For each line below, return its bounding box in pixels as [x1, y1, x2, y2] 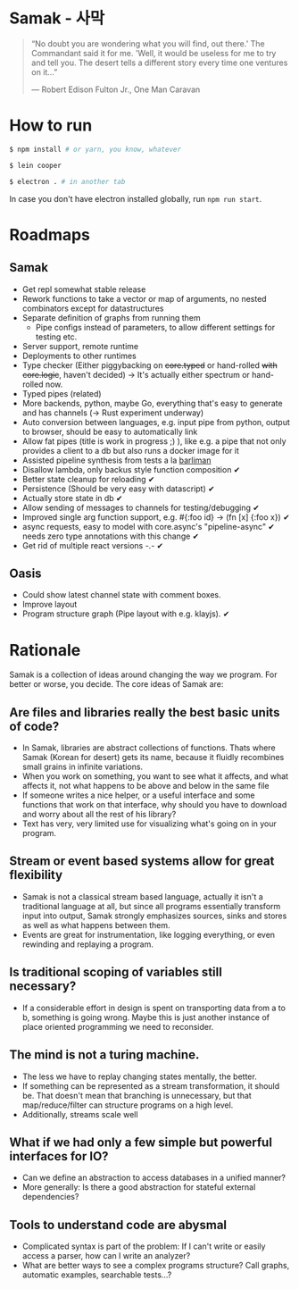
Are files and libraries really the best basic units [9, 705, 280, 720]
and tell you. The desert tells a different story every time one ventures [30, 57, 288, 68]
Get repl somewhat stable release [21, 283, 146, 295]
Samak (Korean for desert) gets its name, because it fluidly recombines [21, 752, 285, 763]
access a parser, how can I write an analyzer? [21, 1251, 191, 1261]
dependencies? [21, 1192, 79, 1202]
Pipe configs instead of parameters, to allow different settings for [35, 322, 275, 332]
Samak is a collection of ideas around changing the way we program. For [9, 669, 278, 680]
